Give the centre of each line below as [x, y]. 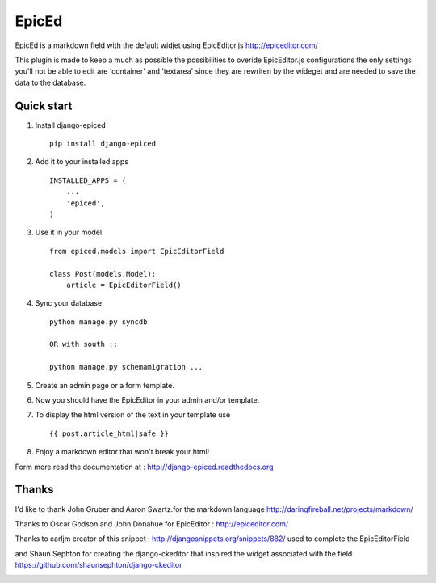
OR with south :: [84, 344]
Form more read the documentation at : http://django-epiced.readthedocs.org [144, 467]
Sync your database [69, 303]
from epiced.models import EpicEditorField [137, 251]
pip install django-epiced [103, 144]
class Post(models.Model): [103, 274]
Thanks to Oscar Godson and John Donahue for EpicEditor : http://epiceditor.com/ [152, 524]
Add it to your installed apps [82, 162]
